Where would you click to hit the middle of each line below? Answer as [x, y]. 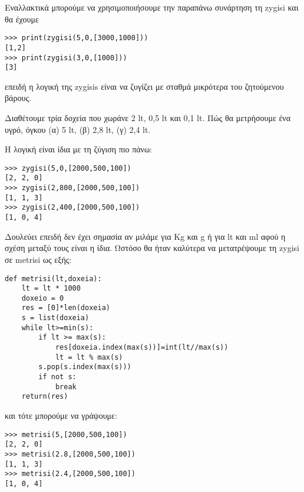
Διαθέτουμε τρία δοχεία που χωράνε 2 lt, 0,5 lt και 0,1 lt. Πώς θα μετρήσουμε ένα [148, 118]
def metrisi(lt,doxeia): [53, 278]
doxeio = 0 [43, 298]
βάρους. [18, 98]
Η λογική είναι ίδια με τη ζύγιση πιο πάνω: [79, 149]
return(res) [45, 397]
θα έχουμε [22, 19]
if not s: [57, 377]
